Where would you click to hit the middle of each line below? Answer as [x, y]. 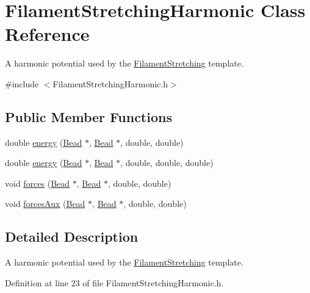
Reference [47, 34]
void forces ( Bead [38, 183]
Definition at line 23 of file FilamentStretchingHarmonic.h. [114, 282]
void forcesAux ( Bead [45, 204]
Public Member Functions [88, 116]
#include [22, 83]
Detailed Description [72, 237]
